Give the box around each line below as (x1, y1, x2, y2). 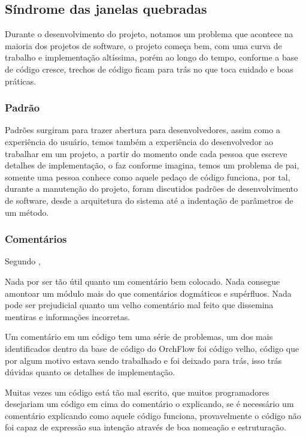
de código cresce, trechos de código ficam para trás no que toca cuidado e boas (5, 62, 293, 75)
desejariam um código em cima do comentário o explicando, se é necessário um (5, 397, 294, 410)
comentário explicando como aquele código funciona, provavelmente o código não (5, 409, 301, 421)
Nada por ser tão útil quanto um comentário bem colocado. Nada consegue (5, 275, 280, 287)
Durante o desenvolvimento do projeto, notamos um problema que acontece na (5, 28, 293, 40)
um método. (5, 206, 49, 218)
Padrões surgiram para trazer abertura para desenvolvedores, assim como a (5, 123, 280, 136)
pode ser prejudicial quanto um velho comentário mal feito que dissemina (5, 299, 274, 311)
